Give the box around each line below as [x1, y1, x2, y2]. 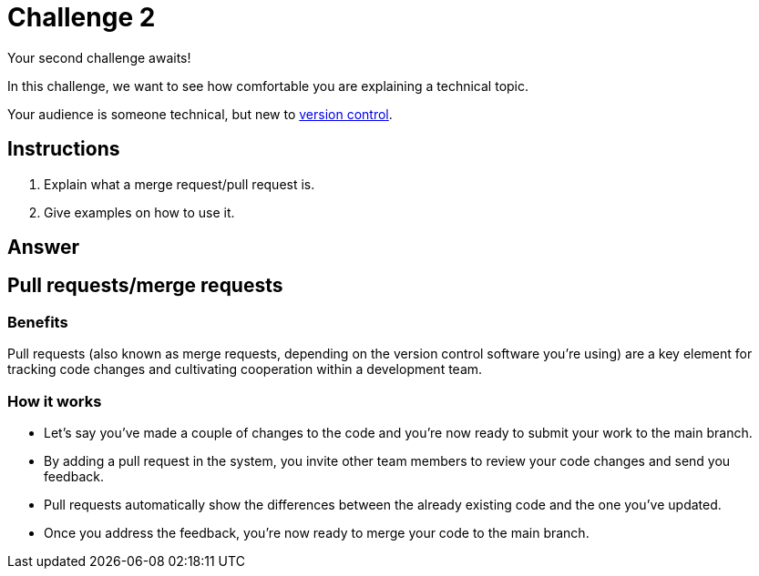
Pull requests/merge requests [7, 274, 283, 298]
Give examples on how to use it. [44, 204, 235, 220]
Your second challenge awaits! [7, 49, 191, 66]
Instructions [7, 137, 120, 161]
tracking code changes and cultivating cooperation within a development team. [7, 361, 483, 378]
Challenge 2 [7, 2, 156, 33]
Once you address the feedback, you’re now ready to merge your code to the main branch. [44, 524, 590, 541]
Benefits [7, 312, 68, 331]
